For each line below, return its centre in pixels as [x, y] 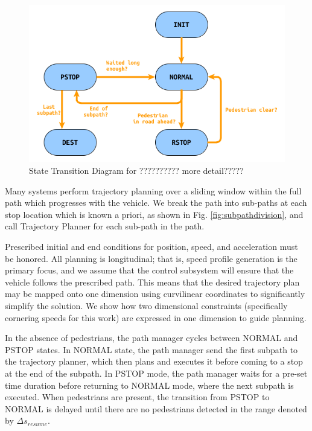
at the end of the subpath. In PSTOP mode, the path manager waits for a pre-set [156, 373]
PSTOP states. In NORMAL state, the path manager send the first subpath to [151, 349]
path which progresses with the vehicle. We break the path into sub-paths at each [156, 203]
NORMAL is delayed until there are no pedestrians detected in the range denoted [156, 408]
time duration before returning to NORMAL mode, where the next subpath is [149, 385]
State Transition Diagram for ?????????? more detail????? [136, 171]
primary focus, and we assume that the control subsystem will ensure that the [149, 270]
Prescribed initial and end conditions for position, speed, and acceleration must [151, 247]
